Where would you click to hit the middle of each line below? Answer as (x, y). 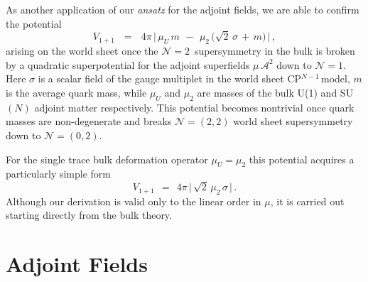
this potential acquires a (302, 159)
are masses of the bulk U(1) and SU (275, 92)
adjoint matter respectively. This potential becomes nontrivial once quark (194, 107)
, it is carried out (307, 201)
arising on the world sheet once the (82, 51)
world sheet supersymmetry (293, 121)
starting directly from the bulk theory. (89, 215)
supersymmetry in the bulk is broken (275, 51)
